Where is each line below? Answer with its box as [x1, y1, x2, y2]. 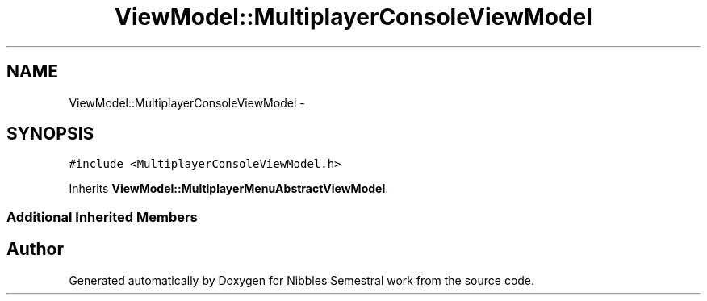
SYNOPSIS [6, 123, 94, 144]
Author [6, 239, 64, 260]
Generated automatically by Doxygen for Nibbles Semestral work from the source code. [69, 273, 535, 287]
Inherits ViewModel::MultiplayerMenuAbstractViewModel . [69, 182, 389, 196]
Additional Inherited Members [6, 208, 198, 225]
